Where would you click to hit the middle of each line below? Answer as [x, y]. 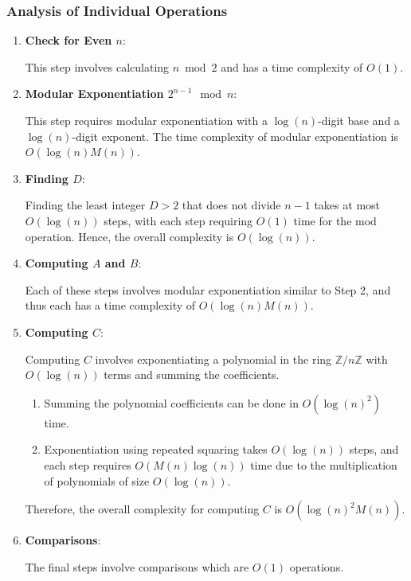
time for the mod [335, 220]
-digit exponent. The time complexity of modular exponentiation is [235, 136]
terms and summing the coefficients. [192, 374]
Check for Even [68, 40]
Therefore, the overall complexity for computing [142, 509]
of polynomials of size [97, 480]
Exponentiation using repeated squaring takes [156, 449]
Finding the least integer [85, 205]
